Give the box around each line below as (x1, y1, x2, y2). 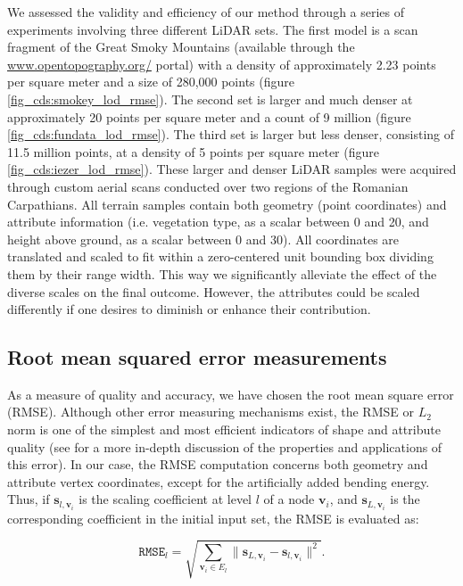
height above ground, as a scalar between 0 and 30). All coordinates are (7, 229, 400, 248)
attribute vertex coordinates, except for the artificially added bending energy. (7, 472, 430, 491)
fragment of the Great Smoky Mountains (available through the (7, 37, 355, 56)
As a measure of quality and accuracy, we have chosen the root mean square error (7, 384, 454, 403)
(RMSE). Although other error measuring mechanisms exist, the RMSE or (7, 402, 414, 421)
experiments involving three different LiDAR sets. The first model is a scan (7, 20, 418, 38)
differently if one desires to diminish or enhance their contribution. (7, 300, 371, 318)
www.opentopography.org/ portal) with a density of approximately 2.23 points (7, 54, 436, 73)
